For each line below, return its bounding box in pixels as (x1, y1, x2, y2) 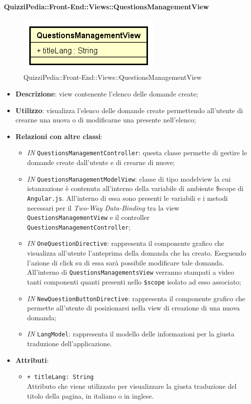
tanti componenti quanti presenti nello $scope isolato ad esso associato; (27, 276, 241, 286)
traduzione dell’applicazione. (27, 338, 112, 349)
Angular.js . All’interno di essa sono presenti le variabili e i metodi (27, 192, 228, 203)
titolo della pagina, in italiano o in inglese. (27, 390, 154, 401)
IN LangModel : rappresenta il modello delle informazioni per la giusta (27, 329, 234, 339)
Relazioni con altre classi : (15, 131, 103, 141)
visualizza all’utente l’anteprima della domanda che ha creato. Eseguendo (27, 248, 247, 258)
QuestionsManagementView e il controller (27, 212, 150, 222)
